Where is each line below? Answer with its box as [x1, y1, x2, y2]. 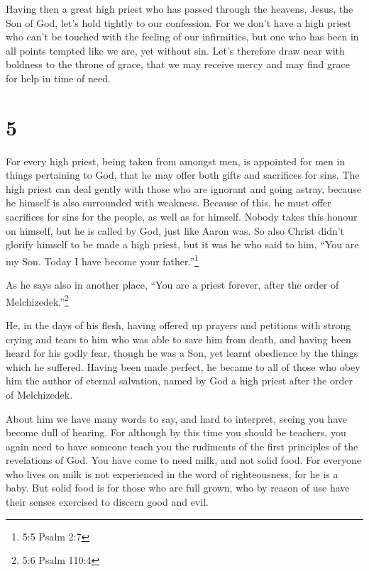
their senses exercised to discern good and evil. [6, 494, 209, 509]
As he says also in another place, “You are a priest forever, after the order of [6, 277, 339, 292]
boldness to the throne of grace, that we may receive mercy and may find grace [6, 57, 350, 72]
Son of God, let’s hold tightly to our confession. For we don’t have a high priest [6, 15, 352, 30]
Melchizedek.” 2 [6, 292, 69, 309]
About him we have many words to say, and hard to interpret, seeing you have [6, 411, 348, 426]
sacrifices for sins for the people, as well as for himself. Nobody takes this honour [6, 209, 358, 224]
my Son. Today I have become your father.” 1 [6, 251, 199, 268]
